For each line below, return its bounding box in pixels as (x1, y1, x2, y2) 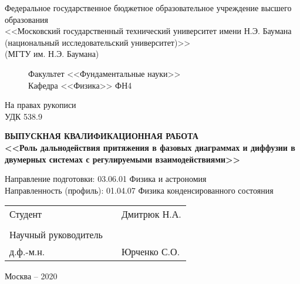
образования (5, 13, 48, 25)
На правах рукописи (5, 99, 76, 111)
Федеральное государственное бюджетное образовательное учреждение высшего (5, 2, 292, 13)
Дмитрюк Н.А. (121, 207, 181, 221)
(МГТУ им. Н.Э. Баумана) (5, 48, 99, 60)
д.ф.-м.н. (9, 245, 45, 259)
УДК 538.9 (5, 110, 42, 122)
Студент (9, 207, 42, 221)
